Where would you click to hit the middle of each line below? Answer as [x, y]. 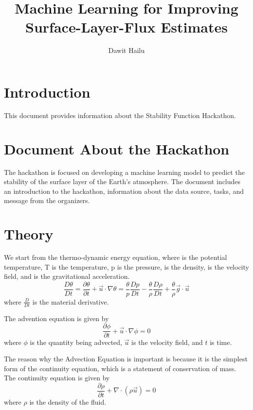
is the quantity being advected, [76, 342]
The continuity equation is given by [57, 378]
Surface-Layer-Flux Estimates [126, 27]
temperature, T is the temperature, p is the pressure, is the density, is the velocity [126, 266]
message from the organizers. [47, 200]
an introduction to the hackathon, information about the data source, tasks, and [124, 191]
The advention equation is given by [56, 318]
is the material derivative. [71, 301]
